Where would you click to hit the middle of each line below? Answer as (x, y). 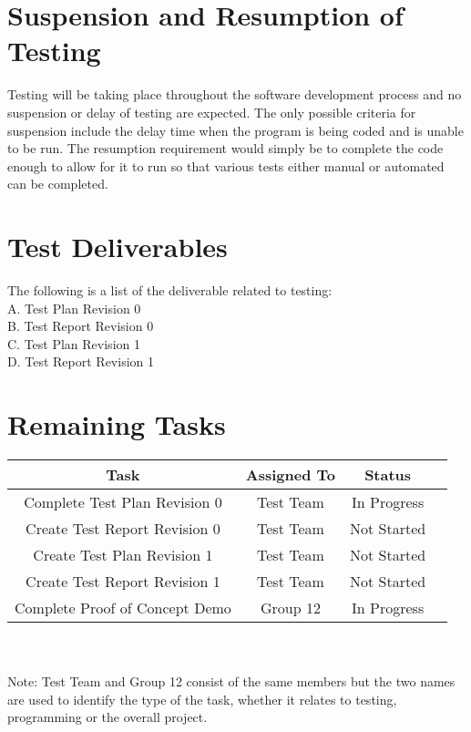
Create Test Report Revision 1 (123, 582)
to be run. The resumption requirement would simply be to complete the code (225, 148)
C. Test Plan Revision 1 (74, 343)
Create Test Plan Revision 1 (123, 555)
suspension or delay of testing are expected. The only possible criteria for (212, 112)
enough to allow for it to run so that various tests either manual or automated (226, 165)
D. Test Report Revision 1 (81, 361)
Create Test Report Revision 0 (123, 529)
